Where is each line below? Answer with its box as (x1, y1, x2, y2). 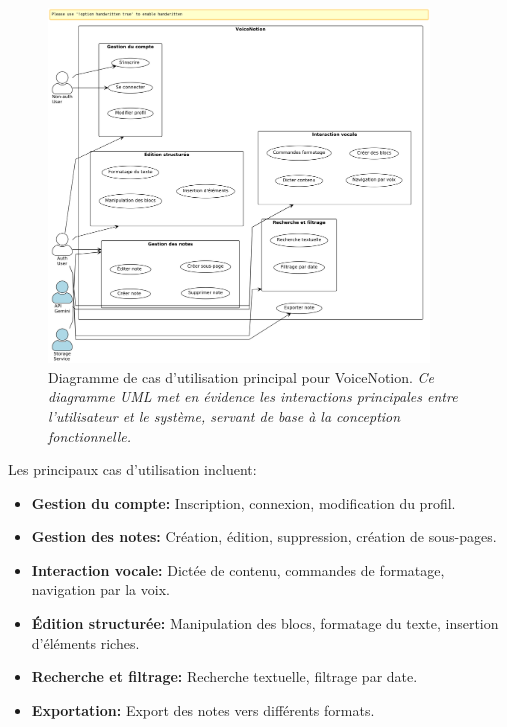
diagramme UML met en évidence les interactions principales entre (48, 386, 458, 407)
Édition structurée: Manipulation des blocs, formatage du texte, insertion (31, 613, 499, 634)
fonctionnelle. (48, 425, 132, 446)
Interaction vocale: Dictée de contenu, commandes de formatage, (31, 559, 445, 580)
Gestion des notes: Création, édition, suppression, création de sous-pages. (31, 526, 497, 547)
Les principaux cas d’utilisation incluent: (8, 459, 257, 480)
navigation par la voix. (31, 579, 170, 600)
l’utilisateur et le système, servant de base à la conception (48, 405, 401, 426)
